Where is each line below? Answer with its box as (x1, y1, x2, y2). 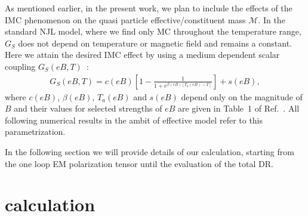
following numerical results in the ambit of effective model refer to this (5, 113, 263, 126)
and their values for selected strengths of (14, 102, 162, 115)
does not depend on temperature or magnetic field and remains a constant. (18, 36, 292, 49)
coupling (5, 60, 36, 72)
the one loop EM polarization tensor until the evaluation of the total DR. (5, 157, 273, 169)
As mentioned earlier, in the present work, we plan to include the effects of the (5, 2, 292, 14)
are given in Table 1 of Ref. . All (177, 102, 300, 115)
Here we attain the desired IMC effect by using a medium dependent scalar (5, 48, 280, 61)
